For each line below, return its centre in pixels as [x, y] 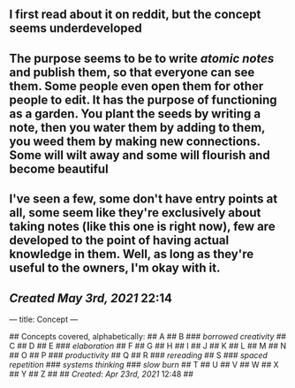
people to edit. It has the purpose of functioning [143, 99]
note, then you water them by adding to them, [137, 127]
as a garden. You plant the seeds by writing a [135, 114]
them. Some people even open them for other [136, 86]
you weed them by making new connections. [135, 141]
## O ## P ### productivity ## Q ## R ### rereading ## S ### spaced [138, 355]
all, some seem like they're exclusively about [135, 213]
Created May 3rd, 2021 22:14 [91, 298]
